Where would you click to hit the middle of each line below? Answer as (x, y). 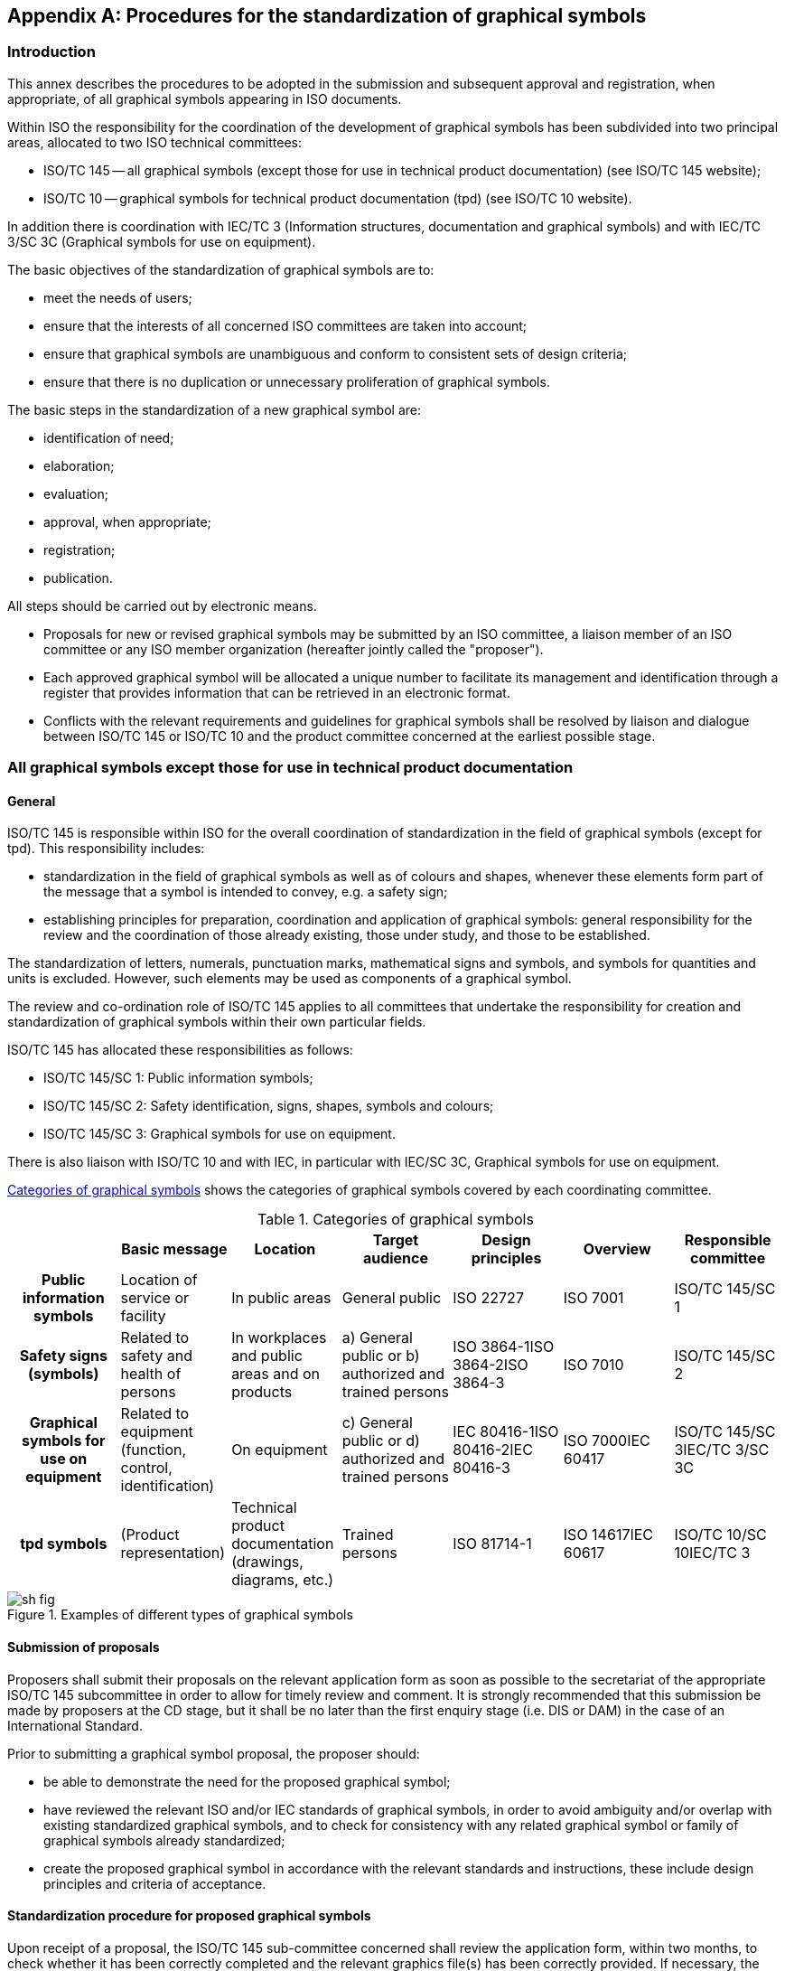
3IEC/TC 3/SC (722, 1450)
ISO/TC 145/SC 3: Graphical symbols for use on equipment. (220, 1134)
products (262, 1392)
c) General (377, 1423)
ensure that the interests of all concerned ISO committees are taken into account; (285, 325)
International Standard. (75, 1725)
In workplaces (279, 1338)
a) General (377, 1338)
